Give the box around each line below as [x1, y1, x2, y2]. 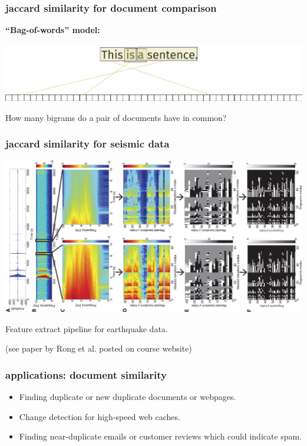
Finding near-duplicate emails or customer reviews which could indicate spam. [19, 430, 302, 442]
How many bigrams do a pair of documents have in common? [5, 111, 227, 123]
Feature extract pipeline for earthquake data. [5, 322, 168, 335]
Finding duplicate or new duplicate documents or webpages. [19, 391, 236, 403]
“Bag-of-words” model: [5, 24, 100, 36]
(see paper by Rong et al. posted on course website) [5, 342, 192, 355]
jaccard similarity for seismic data [5, 136, 170, 151]
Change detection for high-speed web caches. [19, 410, 180, 422]
